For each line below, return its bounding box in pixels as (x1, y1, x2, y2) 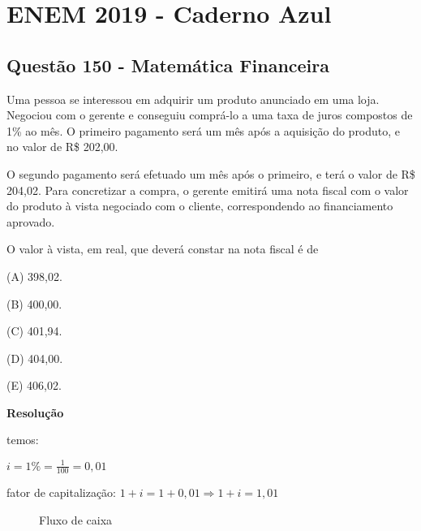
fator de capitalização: (6, 484, 116, 501)
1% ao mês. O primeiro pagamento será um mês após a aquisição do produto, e (6, 122, 401, 139)
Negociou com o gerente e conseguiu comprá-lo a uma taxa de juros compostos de (6, 106, 413, 123)
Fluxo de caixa (39, 512, 113, 529)
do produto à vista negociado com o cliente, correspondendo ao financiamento (6, 197, 393, 214)
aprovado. (6, 213, 55, 230)
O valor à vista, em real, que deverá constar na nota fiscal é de (6, 240, 319, 257)
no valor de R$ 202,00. (6, 138, 118, 155)
